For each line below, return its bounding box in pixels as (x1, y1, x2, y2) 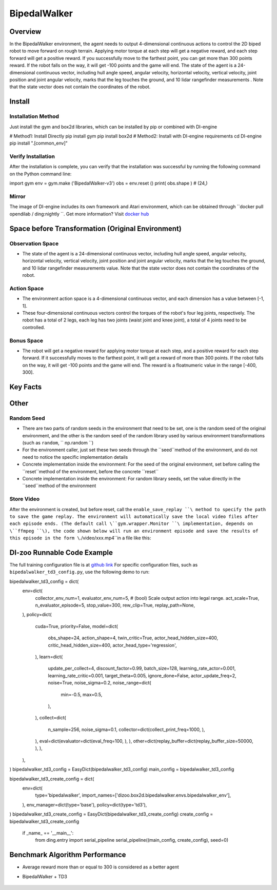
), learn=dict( (35, 654, 63, 660)
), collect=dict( (35, 715, 66, 721)
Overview (9, 27, 42, 36)
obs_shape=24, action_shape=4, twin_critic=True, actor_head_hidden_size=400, (48, 635, 219, 641)
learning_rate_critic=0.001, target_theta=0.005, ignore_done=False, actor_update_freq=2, (48, 672, 236, 679)
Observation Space (9, 240, 59, 247)
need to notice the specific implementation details (22, 454, 128, 460)
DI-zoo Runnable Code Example (9, 548, 113, 557)
